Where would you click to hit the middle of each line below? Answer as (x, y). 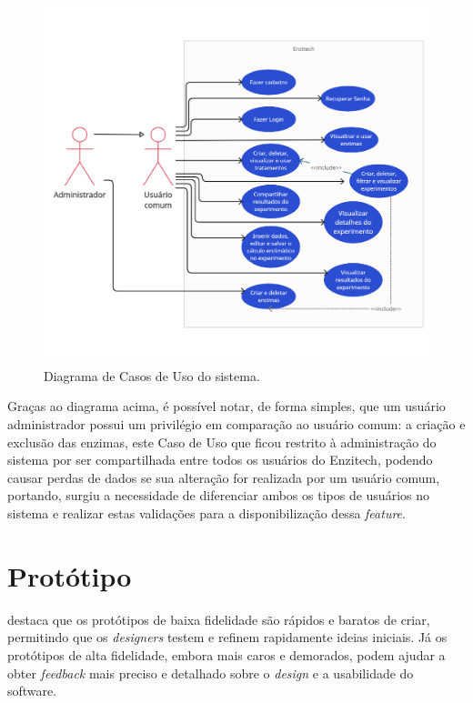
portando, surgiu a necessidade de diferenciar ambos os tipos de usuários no (218, 495)
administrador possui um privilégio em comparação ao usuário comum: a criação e (236, 424)
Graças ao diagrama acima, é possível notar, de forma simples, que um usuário (226, 406)
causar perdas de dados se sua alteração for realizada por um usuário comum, (224, 477)
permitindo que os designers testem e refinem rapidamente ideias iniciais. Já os (227, 637)
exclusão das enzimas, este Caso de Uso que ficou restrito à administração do (222, 442)
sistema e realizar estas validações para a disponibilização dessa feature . (206, 513)
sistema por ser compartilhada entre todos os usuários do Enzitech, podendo (220, 460)
